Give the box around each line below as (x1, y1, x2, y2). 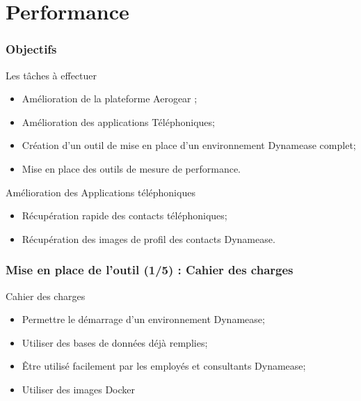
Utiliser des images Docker (22, 382, 136, 396)
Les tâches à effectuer (6, 68, 97, 82)
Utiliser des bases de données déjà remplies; (22, 335, 208, 349)
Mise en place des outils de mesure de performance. (22, 161, 241, 175)
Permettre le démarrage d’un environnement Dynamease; (22, 312, 265, 327)
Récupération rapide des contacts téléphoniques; (22, 208, 227, 223)
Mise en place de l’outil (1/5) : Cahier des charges (6, 261, 294, 278)
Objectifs (6, 40, 57, 58)
